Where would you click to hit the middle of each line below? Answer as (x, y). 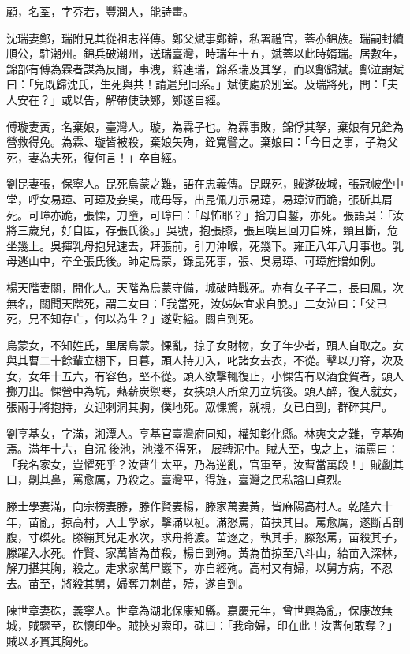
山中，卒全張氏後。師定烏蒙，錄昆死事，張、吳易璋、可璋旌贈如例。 (205, 261)
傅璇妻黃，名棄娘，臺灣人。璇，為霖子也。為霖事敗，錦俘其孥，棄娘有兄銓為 (205, 126)
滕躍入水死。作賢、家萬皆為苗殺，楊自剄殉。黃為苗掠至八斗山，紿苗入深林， (205, 552)
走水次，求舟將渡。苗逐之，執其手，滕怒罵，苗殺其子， (260, 537)
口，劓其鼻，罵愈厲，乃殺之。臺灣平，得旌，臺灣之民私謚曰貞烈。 (177, 479)
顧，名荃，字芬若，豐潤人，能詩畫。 (100, 11)
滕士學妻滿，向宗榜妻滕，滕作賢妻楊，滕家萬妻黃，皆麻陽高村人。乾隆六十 (199, 506)
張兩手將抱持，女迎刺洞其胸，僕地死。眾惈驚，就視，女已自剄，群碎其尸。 (199, 407)
